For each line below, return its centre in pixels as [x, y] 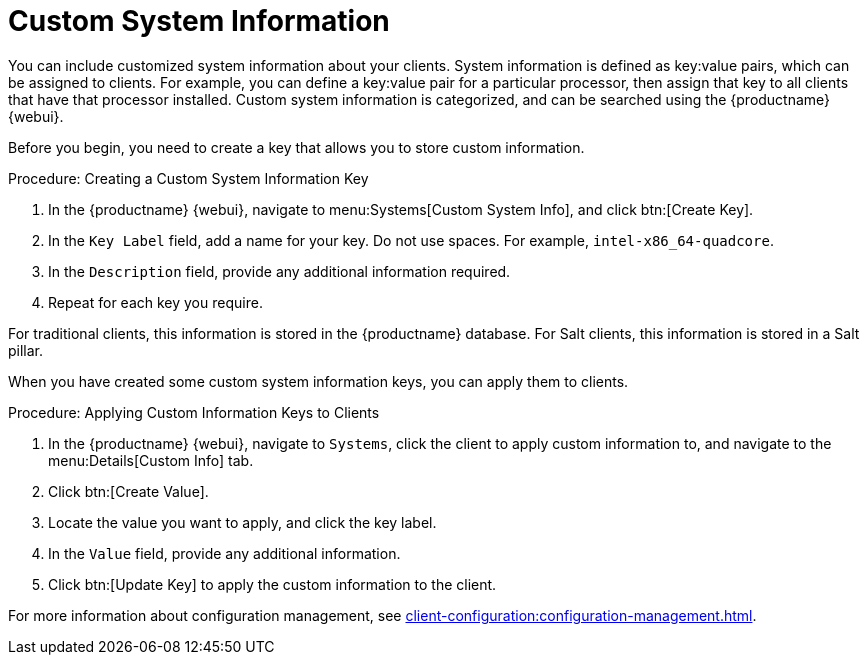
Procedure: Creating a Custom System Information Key [188, 178]
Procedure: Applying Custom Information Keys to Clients [194, 412]
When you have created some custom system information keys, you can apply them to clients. [318, 381]
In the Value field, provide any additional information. [224, 553]
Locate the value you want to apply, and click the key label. [242, 522]
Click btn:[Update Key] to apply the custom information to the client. [272, 584]
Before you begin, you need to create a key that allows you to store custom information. [296, 147]
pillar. [26, 350]
